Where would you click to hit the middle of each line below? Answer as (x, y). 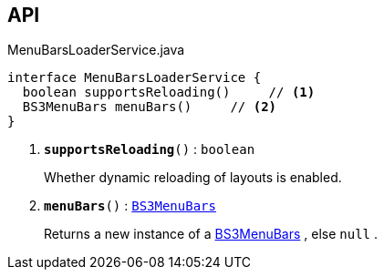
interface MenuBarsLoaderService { (135, 78)
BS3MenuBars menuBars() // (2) (150, 107)
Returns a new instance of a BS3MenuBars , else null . (211, 234)
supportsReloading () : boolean (150, 149)
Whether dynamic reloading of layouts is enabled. (193, 178)
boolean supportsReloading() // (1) (169, 92)
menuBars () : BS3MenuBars (130, 206)
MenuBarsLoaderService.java (96, 50)
